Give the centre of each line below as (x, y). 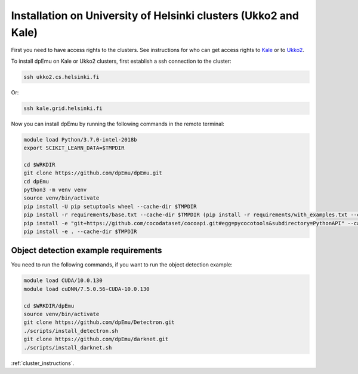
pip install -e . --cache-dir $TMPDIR (80, 231)
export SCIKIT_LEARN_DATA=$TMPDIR (74, 148)
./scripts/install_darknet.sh (68, 347)
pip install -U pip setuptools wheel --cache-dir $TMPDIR (110, 206)
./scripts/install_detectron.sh (71, 331)
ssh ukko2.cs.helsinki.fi (61, 77)
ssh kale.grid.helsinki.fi (63, 108)
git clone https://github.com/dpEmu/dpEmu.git (93, 173)
